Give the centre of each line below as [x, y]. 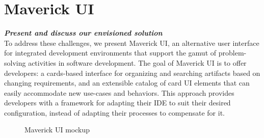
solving [15, 62]
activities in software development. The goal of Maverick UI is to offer [137, 62]
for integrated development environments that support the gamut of [110, 53]
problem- [232, 53]
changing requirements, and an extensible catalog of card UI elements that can [127, 83]
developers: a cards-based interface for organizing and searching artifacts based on [132, 73]
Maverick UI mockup [57, 130]
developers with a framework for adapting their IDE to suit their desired [117, 103]
